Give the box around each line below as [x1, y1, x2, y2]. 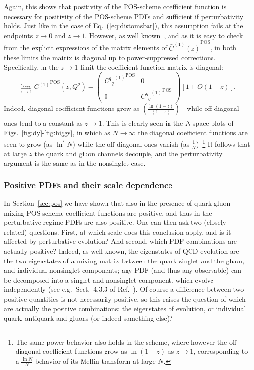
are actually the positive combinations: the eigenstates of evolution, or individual [4, 303, 246, 313]
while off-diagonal [187, 103, 239, 113]
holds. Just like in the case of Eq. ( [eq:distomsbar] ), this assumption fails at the [4, 21, 243, 31]
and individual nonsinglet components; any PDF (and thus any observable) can [4, 265, 241, 275]
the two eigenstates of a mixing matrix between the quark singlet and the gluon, [4, 255, 244, 265]
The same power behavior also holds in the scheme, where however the [15, 336, 227, 347]
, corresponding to [193, 346, 248, 356]
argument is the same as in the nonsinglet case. [4, 158, 146, 168]
